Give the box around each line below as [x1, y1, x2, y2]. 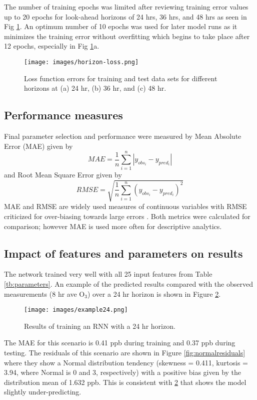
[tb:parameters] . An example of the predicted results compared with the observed [4, 279, 253, 289]
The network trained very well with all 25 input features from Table [4, 269, 212, 279]
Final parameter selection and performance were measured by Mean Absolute [4, 131, 241, 141]
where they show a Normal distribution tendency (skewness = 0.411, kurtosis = [4, 357, 248, 367]
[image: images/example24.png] [24, 306, 128, 314]
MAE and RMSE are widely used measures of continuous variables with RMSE [4, 201, 247, 212]
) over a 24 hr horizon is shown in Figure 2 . [87, 288, 221, 299]
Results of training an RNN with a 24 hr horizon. [24, 320, 175, 331]
